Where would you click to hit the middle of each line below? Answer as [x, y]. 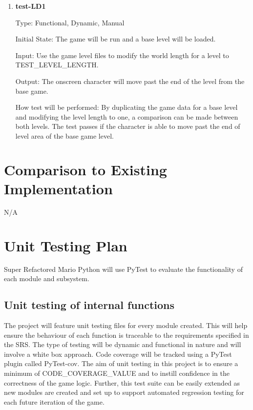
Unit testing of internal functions [89, 305]
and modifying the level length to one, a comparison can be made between [127, 116]
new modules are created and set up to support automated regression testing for [124, 392]
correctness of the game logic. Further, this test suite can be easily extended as [122, 382]
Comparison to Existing [85, 169]
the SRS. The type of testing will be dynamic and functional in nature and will [123, 344]
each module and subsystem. [47, 278]
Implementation [58, 188]
